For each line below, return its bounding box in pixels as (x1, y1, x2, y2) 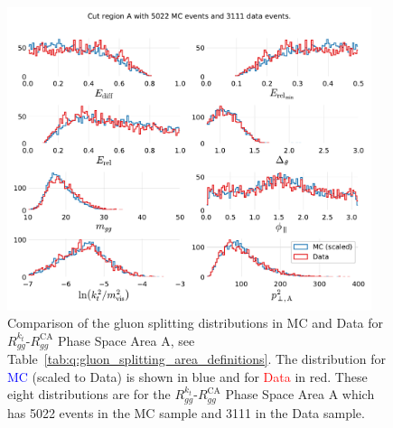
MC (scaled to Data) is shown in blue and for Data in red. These (7, 367, 368, 386)
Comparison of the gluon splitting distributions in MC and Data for (7, 313, 384, 332)
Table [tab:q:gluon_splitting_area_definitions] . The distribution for (7, 349, 386, 368)
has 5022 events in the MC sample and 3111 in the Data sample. (7, 403, 365, 422)
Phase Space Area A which (225, 385, 375, 404)
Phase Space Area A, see (57, 330, 195, 349)
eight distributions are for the (7, 385, 171, 404)
